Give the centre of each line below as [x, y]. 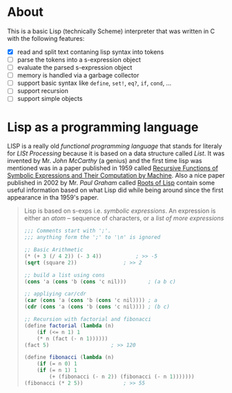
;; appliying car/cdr [55, 294]
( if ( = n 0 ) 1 [57, 364]
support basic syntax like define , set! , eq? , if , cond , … [94, 83]
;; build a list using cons [64, 275]
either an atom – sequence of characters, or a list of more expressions [124, 218]
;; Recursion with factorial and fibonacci [88, 319]
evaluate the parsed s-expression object [75, 68]
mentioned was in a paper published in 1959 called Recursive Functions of [113, 168]
